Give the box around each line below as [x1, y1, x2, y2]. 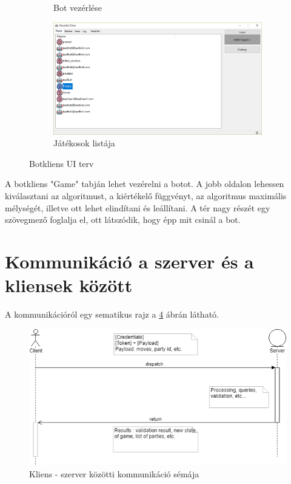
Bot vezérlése [53, 1, 102, 13]
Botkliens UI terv [29, 157, 94, 169]
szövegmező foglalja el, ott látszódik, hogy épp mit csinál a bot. [5, 213, 241, 226]
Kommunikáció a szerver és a [5, 249, 254, 274]
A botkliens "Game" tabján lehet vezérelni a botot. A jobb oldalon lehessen [5, 177, 284, 190]
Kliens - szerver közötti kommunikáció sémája [29, 467, 199, 480]
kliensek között [5, 273, 133, 298]
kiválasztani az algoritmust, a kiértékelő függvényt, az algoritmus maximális [5, 189, 287, 202]
